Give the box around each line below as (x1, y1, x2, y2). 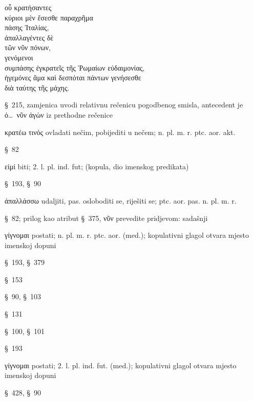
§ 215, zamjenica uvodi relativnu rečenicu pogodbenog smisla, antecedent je (5, 99, 243, 110)
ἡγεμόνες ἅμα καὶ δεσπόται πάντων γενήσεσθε (5, 72, 141, 83)
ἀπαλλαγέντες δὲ (5, 32, 54, 42)
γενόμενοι (5, 52, 33, 62)
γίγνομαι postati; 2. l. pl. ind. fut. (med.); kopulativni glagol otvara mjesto (5, 360, 237, 370)
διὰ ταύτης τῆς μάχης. (5, 82, 70, 93)
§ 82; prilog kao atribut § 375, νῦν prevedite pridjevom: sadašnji (5, 212, 208, 223)
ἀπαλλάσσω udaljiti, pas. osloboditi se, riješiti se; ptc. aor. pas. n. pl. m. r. (5, 195, 237, 206)
